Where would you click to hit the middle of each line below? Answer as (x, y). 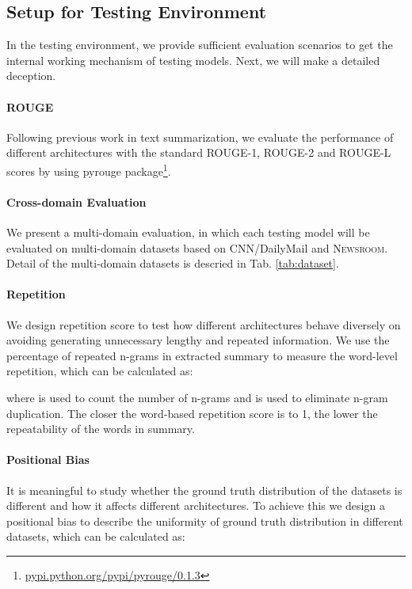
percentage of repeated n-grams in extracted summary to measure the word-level (202, 355)
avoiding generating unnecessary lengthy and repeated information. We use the (198, 340)
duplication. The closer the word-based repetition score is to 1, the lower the (192, 413)
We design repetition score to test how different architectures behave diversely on (204, 324)
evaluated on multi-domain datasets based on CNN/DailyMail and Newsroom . (197, 247)
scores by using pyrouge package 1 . (89, 169)
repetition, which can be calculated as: (100, 371)
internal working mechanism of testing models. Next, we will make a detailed (193, 60)
